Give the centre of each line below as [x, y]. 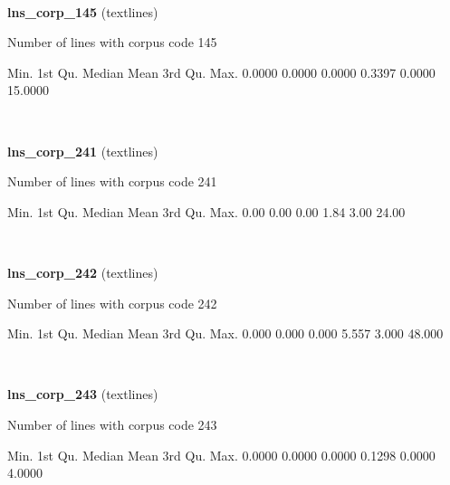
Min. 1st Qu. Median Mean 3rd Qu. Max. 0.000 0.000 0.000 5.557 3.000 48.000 [225, 333]
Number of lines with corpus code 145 [112, 42]
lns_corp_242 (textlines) [83, 272]
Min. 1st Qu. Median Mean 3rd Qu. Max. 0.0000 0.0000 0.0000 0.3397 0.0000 [221, 72]
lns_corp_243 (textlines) [83, 394]
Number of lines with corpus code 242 [112, 303]
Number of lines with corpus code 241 [112, 181]
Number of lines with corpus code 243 [112, 424]
